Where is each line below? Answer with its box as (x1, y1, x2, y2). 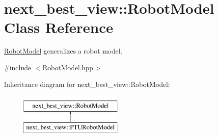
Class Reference (4, 17, 113, 37)
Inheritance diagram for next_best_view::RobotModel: (4, 79, 170, 89)
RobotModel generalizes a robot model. (4, 46, 123, 56)
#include (4, 62, 31, 72)
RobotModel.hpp (42, 62, 93, 72)
